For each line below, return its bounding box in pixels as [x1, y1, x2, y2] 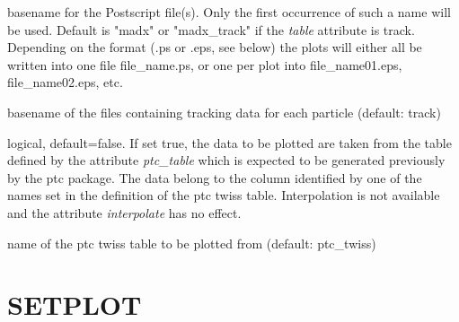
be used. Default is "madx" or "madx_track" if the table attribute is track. [7, 20, 415, 39]
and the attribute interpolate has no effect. [7, 203, 242, 222]
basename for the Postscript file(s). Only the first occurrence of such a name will [7, 3, 451, 21]
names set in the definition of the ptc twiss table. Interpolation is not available [7, 186, 440, 205]
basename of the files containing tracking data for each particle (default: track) [7, 102, 441, 121]
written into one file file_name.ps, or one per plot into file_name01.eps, [7, 55, 402, 74]
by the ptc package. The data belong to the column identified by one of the [7, 168, 422, 187]
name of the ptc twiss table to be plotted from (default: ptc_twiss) [7, 233, 376, 252]
